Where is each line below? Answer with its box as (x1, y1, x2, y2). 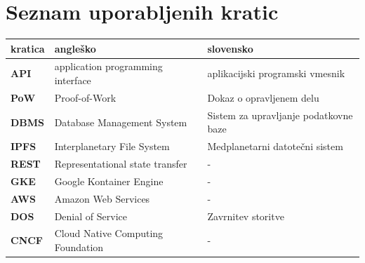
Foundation (54, 240, 104, 254)
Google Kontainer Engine (54, 173, 164, 188)
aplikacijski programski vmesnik (207, 66, 345, 81)
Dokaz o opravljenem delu (207, 90, 319, 104)
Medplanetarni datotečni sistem (207, 139, 343, 154)
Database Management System (54, 114, 187, 129)
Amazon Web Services (54, 191, 150, 205)
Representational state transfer (54, 156, 187, 171)
